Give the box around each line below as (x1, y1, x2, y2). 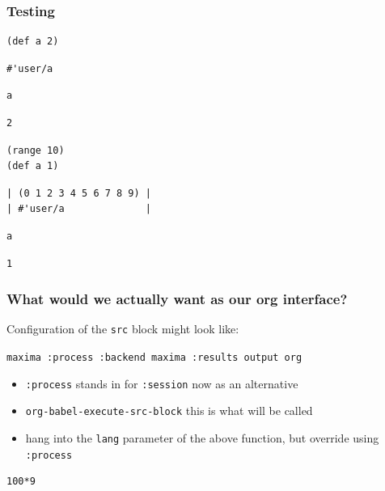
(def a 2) (6, 36, 59, 48)
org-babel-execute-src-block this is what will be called (25, 402, 313, 419)
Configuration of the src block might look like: (6, 320, 239, 337)
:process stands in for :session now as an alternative (25, 375, 298, 392)
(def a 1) (6, 160, 59, 172)
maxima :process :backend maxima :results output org (6, 352, 302, 364)
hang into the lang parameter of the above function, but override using (25, 430, 379, 446)
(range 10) (6, 144, 65, 156)
